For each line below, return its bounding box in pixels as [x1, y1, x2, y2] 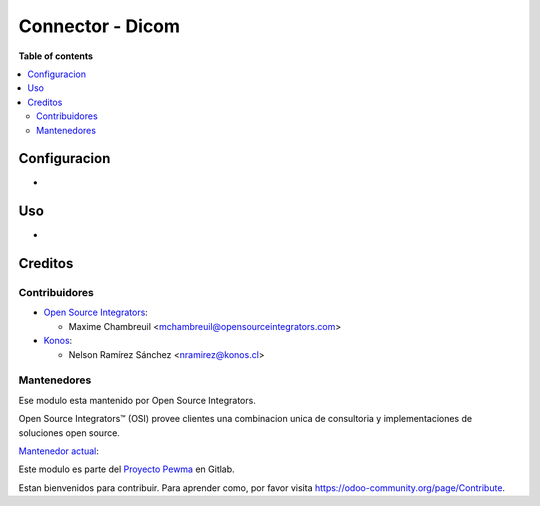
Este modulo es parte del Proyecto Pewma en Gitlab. [18, 463, 235, 475]
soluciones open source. [18, 426, 120, 439]
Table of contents [18, 50, 94, 62]
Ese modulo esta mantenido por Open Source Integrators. [18, 394, 257, 406]
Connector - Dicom [18, 15, 180, 37]
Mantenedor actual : [18, 445, 100, 457]
